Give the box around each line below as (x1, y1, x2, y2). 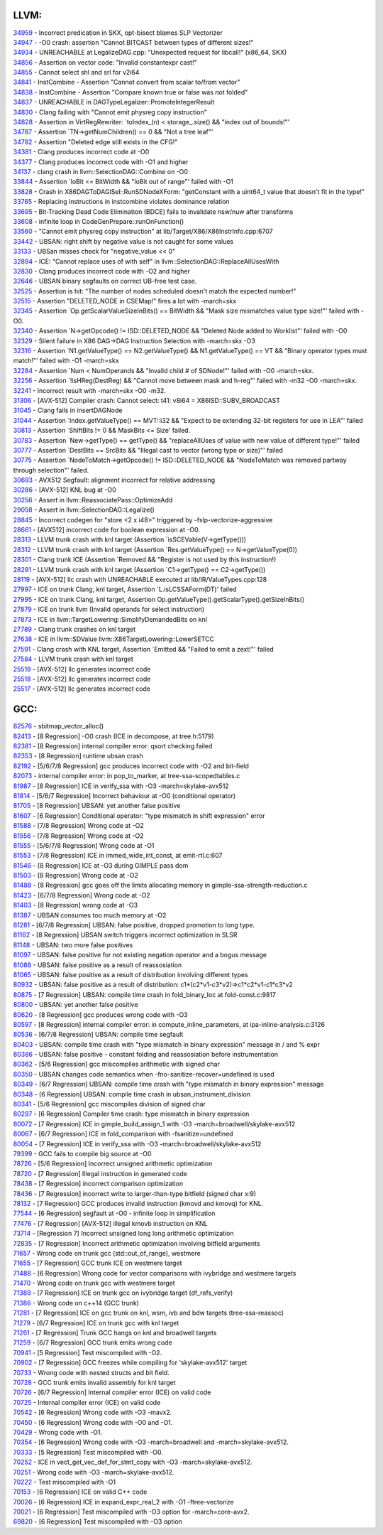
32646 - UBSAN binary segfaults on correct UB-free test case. (13, 277, 197, 286)
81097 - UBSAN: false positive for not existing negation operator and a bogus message (13, 951, 267, 959)
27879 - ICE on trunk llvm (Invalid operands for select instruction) (13, 605, 205, 614)
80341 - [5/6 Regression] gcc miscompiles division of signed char (13, 1100, 206, 1109)
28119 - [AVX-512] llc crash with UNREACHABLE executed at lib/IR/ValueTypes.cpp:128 (13, 576, 267, 583)
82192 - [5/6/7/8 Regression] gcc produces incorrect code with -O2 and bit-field (13, 761, 250, 770)
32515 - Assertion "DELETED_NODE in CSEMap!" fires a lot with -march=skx (13, 297, 237, 306)
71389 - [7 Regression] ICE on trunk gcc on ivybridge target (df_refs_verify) (13, 1288, 233, 1297)
